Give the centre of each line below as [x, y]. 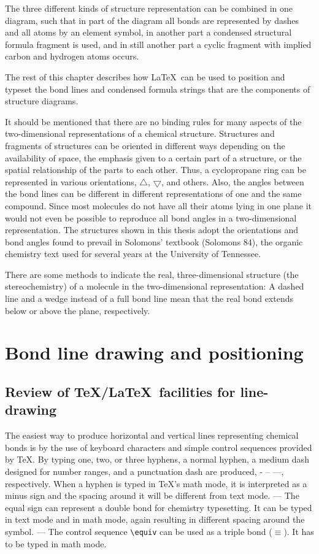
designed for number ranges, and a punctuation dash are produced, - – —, [144, 471]
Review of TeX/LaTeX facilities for [120, 392]
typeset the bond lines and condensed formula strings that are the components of [158, 89]
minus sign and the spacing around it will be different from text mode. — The [152, 495]
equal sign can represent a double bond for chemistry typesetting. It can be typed [159, 507]
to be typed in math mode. [56, 543]
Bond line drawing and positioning [154, 352]
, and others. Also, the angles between [233, 181]
